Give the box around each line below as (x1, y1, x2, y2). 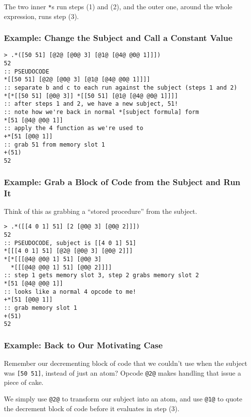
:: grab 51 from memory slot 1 (4, 141, 105, 148)
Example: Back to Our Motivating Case (4, 339, 163, 351)
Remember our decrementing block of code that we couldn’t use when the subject (4, 358, 248, 368)
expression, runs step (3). (4, 11, 79, 21)
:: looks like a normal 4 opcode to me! (4, 288, 137, 295)
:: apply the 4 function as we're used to (4, 125, 143, 132)
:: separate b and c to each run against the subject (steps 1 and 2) (4, 84, 237, 92)
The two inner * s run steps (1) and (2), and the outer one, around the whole (4, 1, 233, 11)
